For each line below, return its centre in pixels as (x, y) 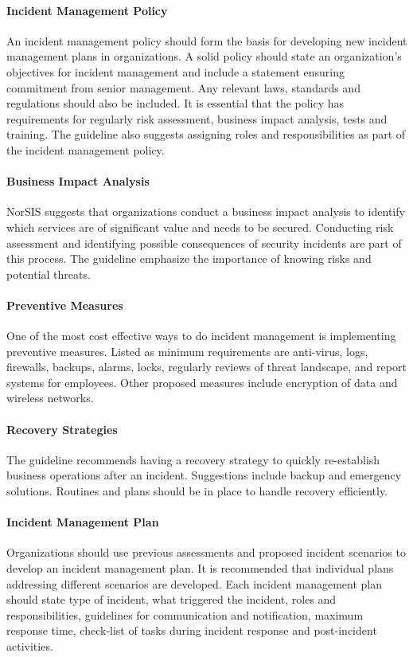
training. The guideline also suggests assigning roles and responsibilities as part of (206, 134)
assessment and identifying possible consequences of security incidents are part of (204, 242)
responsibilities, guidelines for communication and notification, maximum (185, 614)
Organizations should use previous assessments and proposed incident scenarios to (206, 552)
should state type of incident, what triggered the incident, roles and (171, 599)
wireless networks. (50, 398)
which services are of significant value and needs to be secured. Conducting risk (200, 227)
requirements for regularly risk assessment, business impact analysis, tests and (197, 118)
